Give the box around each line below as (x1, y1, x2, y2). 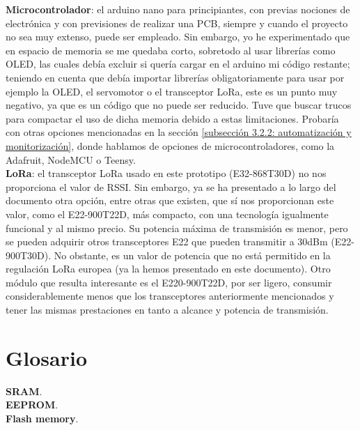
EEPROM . (6, 397, 58, 412)
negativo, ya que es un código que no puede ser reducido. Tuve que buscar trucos (6, 98, 352, 112)
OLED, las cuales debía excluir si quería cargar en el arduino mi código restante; (6, 56, 350, 71)
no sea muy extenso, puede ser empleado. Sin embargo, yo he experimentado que (6, 29, 350, 44)
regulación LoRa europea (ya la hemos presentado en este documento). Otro (6, 261, 331, 276)
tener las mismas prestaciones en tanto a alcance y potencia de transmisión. (6, 302, 329, 317)
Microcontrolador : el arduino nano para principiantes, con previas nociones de (6, 2, 350, 16)
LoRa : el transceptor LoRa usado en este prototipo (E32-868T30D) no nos (6, 166, 327, 181)
